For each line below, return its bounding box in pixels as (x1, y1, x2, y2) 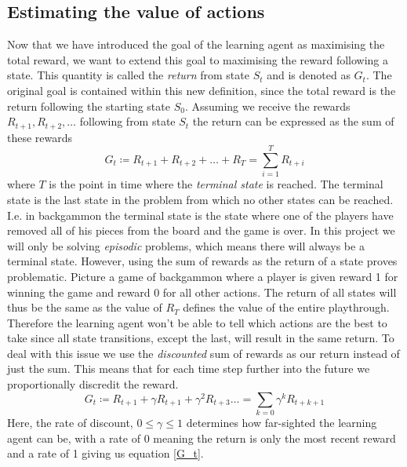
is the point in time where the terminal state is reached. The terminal (49, 176, 383, 192)
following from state (79, 113, 176, 130)
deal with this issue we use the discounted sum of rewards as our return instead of (7, 345, 400, 361)
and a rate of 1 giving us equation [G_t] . (7, 445, 204, 462)
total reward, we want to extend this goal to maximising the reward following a (7, 51, 389, 67)
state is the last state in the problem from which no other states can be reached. (7, 191, 394, 207)
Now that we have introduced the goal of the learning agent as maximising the (7, 36, 385, 53)
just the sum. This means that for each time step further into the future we (7, 360, 370, 377)
